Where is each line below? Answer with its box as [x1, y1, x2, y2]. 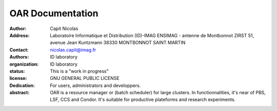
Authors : [9, 54, 29, 60]
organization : [9, 61, 39, 67]
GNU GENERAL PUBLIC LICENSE [50, 75, 120, 81]
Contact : [9, 46, 29, 53]
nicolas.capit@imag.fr [50, 46, 96, 53]
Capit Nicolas [50, 25, 78, 32]
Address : [9, 32, 30, 38]
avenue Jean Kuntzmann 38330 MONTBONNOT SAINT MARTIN [50, 40, 186, 46]
